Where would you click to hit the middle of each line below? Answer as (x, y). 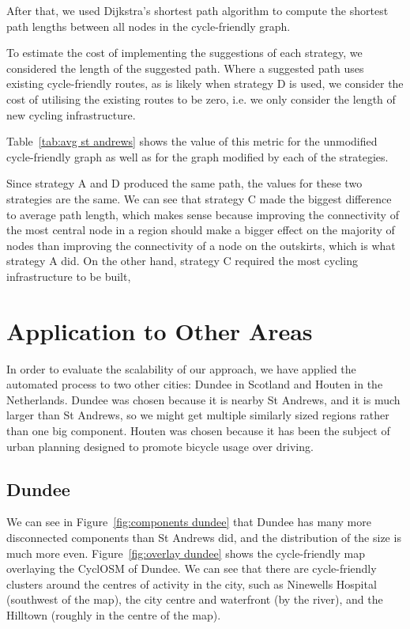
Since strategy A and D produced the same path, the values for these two (184, 183)
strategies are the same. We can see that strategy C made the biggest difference (199, 198)
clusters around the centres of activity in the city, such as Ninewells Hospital (192, 584)
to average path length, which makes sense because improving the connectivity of (203, 214)
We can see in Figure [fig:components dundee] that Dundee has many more (189, 522)
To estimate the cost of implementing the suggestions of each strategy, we (184, 53)
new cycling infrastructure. (71, 114)
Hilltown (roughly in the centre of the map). (114, 614)
